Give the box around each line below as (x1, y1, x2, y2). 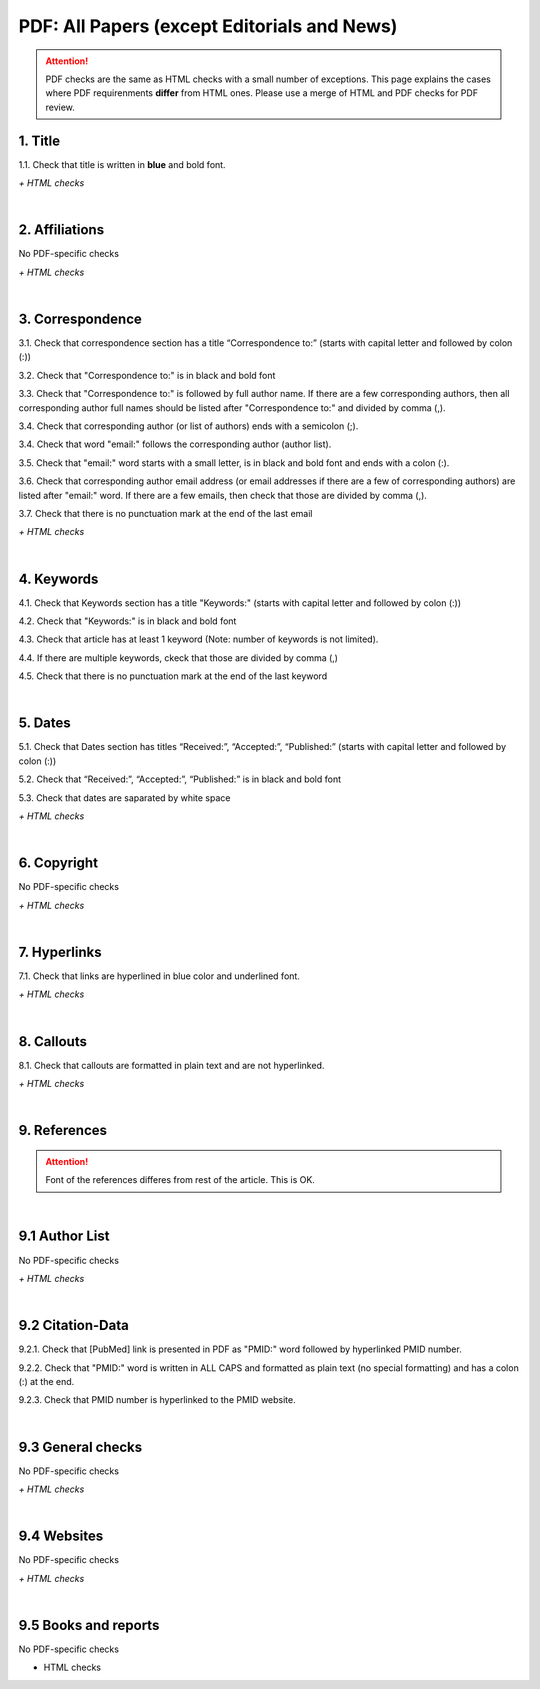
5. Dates (18, 715, 72, 732)
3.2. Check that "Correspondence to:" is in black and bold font (18, 369, 276, 381)
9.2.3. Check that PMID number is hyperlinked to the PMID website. (18, 1394, 296, 1406)
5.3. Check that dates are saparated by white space (18, 791, 231, 804)
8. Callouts (18, 1033, 87, 1050)
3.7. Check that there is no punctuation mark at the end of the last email (18, 507, 313, 519)
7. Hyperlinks (18, 943, 102, 960)
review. (45, 101, 75, 113)
